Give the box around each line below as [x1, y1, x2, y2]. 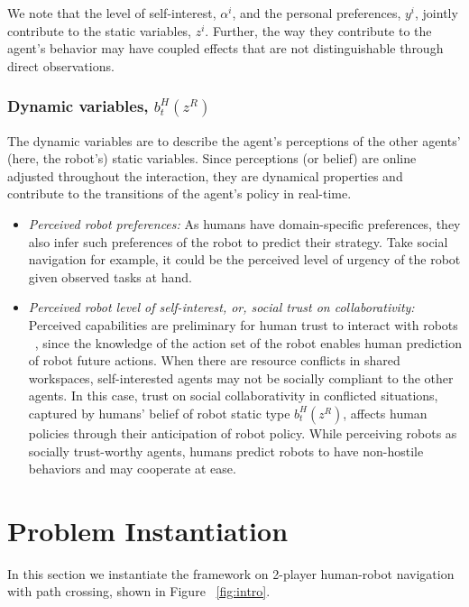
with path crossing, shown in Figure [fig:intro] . [7, 582, 271, 601]
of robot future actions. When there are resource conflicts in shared [28, 351, 400, 370]
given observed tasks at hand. [28, 267, 192, 286]
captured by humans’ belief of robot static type [28, 403, 290, 422]
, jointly [415, 4, 458, 22]
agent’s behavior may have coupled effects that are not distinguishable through [7, 39, 444, 58]
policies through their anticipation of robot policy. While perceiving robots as [28, 423, 457, 442]
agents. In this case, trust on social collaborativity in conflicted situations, [28, 386, 438, 405]
